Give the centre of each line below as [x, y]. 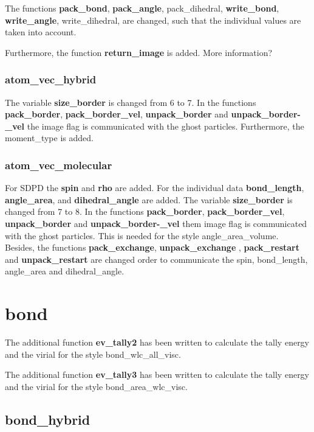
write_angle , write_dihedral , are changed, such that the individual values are [153, 20]
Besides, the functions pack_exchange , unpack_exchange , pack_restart [152, 247]
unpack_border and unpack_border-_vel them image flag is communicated [156, 223]
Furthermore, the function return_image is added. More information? [139, 52]
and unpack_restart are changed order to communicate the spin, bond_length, [156, 259]
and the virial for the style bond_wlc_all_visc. [93, 354]
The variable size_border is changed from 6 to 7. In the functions [131, 102]
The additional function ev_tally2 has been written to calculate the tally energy [157, 342]
